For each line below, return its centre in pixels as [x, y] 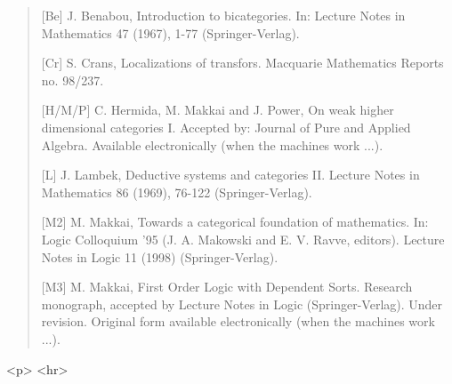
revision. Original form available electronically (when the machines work [238, 321]
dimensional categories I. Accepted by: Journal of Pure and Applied [226, 127]
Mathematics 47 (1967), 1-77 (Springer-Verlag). [170, 32]
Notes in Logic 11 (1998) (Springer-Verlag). [160, 256]
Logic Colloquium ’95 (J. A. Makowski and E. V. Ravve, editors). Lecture [243, 239]
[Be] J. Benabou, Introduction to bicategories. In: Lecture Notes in [223, 15]
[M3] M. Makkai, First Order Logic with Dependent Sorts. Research [227, 287]
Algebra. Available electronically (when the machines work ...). [212, 144]
